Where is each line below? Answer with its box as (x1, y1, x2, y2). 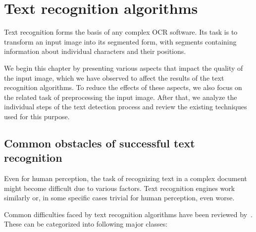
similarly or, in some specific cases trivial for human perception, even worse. (4, 192, 235, 203)
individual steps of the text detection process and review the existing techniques (4, 101, 247, 112)
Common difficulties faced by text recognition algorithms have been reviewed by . (4, 209, 253, 219)
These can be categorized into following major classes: (4, 219, 168, 229)
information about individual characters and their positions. (4, 46, 186, 56)
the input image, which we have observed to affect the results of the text (4, 72, 224, 83)
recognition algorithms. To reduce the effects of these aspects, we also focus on (4, 82, 242, 93)
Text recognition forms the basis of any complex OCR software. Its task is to (4, 27, 238, 37)
